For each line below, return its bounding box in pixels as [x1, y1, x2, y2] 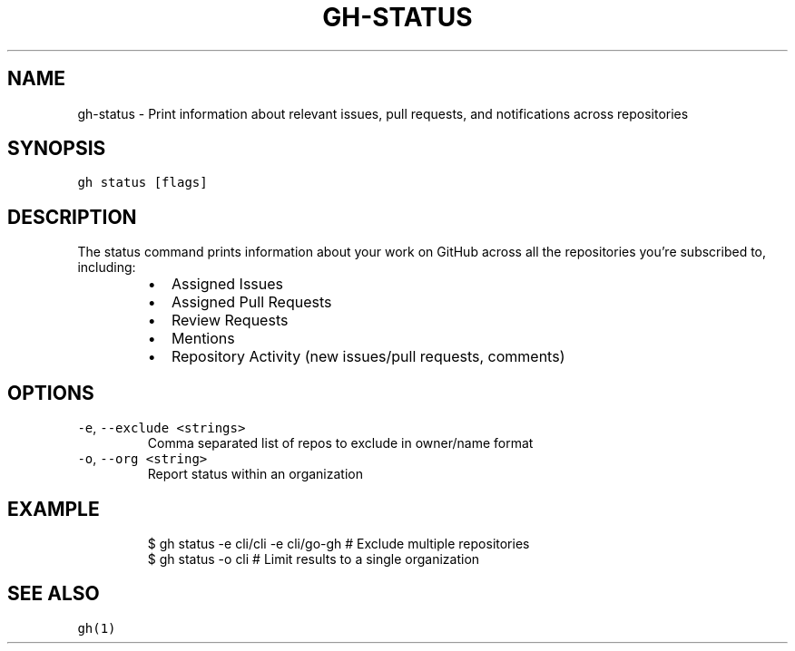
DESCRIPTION [7, 205, 137, 228]
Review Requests [171, 311, 289, 330]
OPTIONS [7, 381, 94, 404]
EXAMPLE [7, 497, 100, 520]
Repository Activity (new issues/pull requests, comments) [171, 347, 565, 366]
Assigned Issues [171, 275, 284, 294]
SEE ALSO [7, 582, 100, 606]
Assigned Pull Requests [171, 293, 332, 312]
